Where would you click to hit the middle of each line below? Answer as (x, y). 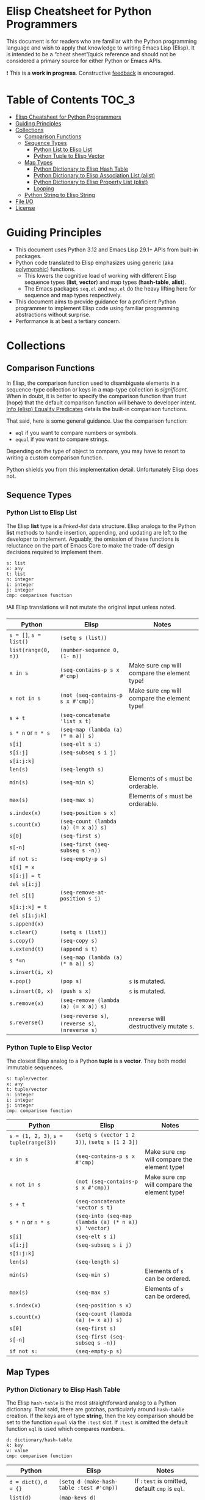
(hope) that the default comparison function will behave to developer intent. (101, 403)
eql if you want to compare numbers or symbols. (77, 433)
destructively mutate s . (162, 1026)
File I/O (24, 201)
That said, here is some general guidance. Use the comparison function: (97, 421)
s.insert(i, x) (31, 972)
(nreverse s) (79, 1030)
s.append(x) (27, 924)
